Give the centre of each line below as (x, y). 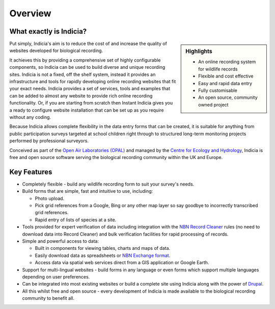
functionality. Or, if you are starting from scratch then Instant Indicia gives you (91, 103)
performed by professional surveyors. (49, 141)
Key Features (31, 172)
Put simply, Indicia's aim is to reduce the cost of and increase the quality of (88, 44)
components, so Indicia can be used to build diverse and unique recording (87, 67)
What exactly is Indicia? (48, 31)
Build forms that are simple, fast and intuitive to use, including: (88, 191)
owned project (213, 105)
